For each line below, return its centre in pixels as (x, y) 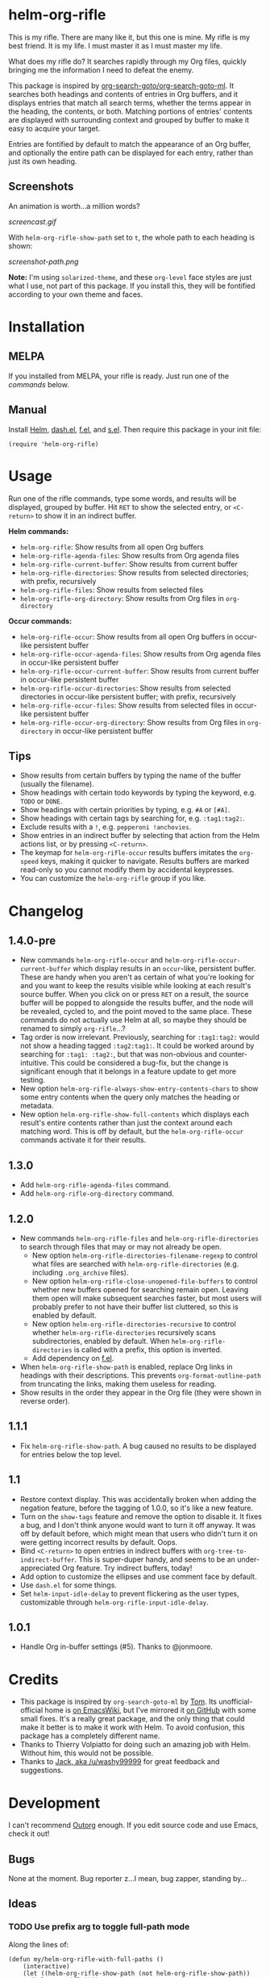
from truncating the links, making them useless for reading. (118, 1383)
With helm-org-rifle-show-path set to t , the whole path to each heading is (132, 237)
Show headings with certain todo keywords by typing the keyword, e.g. (138, 793)
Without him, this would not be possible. (87, 1753)
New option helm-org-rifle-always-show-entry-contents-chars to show (139, 1089)
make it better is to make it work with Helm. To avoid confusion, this (132, 1727)
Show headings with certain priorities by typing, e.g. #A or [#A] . (125, 810)
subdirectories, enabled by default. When (101, 1341)
